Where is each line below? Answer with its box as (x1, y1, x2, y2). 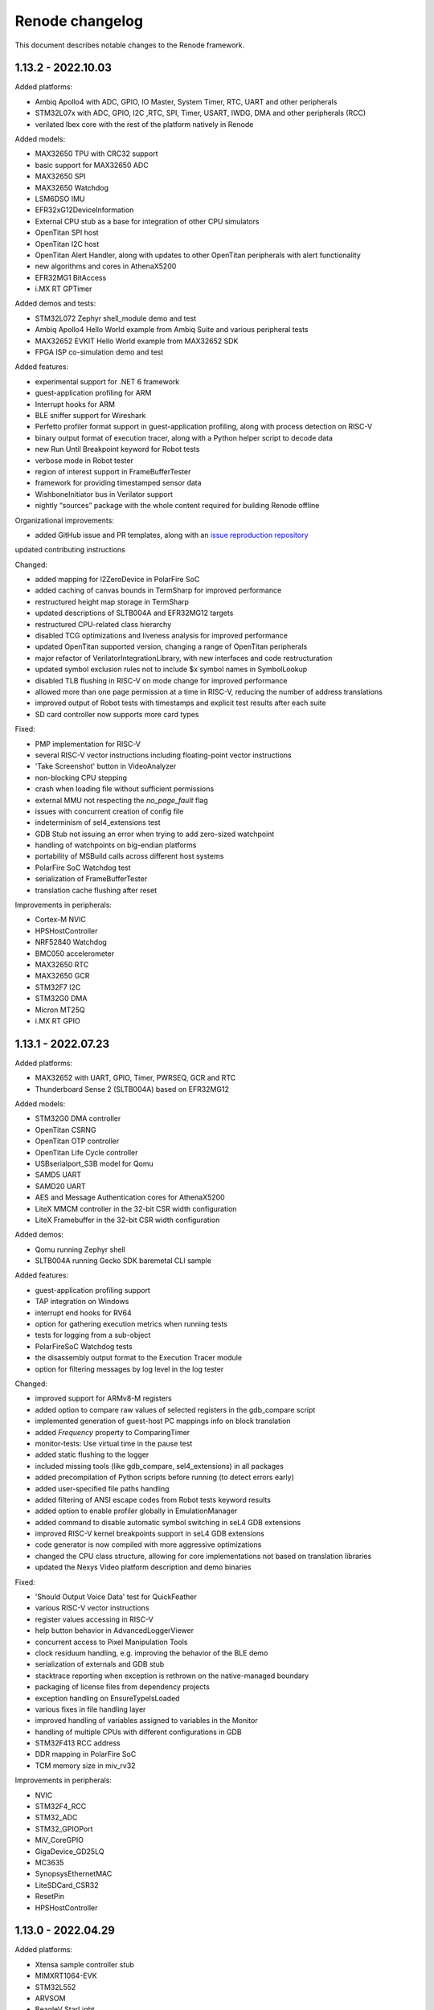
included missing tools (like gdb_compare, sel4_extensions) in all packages (35, 1461, 285, 1471)
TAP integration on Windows (35, 1297, 129, 1306)
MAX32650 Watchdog (35, 183, 108, 192)
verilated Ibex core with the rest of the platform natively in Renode (35, 119, 254, 129)
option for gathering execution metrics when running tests (35, 1319, 228, 1329)
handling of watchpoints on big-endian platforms (35, 840, 197, 850)
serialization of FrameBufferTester (35, 874, 148, 884)
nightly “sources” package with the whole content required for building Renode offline (35, 501, 320, 511)
